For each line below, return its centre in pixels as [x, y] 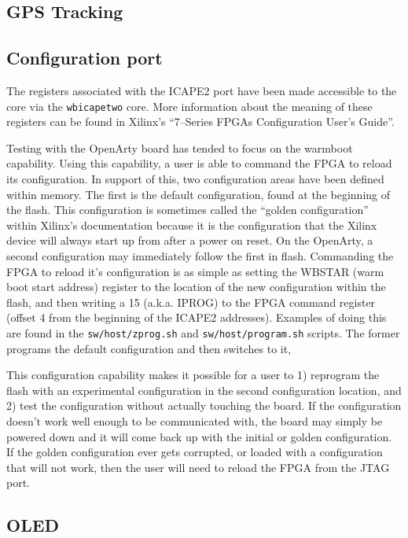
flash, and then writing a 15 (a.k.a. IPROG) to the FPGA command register [191, 302]
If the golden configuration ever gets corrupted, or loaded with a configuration [195, 452]
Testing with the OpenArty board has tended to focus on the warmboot [180, 147]
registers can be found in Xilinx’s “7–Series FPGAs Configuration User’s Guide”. [200, 122]
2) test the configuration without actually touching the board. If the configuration [204, 405]
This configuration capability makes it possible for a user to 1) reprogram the [193, 375]
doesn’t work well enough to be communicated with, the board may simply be [195, 420]
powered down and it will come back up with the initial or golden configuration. [199, 436]
